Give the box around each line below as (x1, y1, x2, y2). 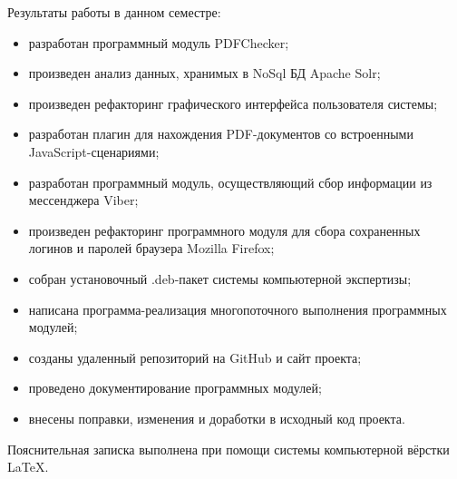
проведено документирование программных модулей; (28, 378, 322, 397)
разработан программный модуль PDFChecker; (28, 33, 289, 52)
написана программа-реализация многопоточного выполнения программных (28, 299, 447, 318)
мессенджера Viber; (28, 191, 139, 210)
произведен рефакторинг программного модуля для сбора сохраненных (28, 220, 421, 239)
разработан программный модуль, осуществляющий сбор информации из (28, 172, 433, 191)
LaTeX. (7, 457, 49, 476)
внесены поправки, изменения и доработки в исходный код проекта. (28, 408, 405, 427)
